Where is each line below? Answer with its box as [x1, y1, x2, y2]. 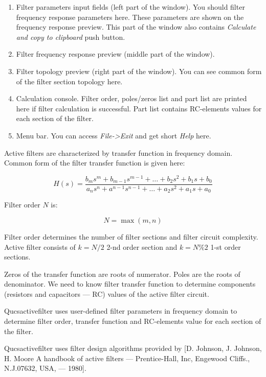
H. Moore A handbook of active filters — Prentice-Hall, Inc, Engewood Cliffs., [4, 352, 250, 363]
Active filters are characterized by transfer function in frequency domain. [4, 147, 233, 158]
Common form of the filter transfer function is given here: [4, 157, 185, 168]
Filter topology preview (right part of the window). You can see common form [16, 65, 262, 76]
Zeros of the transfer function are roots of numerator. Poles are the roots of [4, 268, 240, 279]
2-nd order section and [106, 241, 178, 252]
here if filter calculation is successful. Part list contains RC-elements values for [16, 103, 262, 113]
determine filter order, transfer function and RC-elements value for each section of [4, 316, 261, 326]
